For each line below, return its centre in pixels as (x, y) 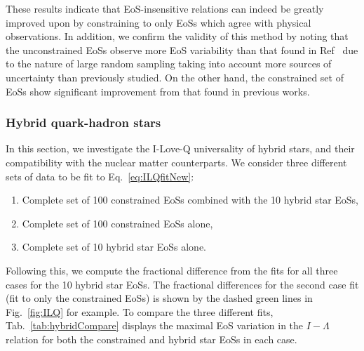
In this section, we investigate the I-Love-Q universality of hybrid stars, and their (180, 148)
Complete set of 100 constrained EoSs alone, (117, 223)
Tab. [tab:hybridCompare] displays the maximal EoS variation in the (155, 325)
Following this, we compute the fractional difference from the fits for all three (172, 270)
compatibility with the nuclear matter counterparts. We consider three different (176, 162)
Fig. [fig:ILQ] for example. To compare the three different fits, (140, 311)
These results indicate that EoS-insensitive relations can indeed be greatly (165, 8)
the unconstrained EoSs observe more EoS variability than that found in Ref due (182, 49)
